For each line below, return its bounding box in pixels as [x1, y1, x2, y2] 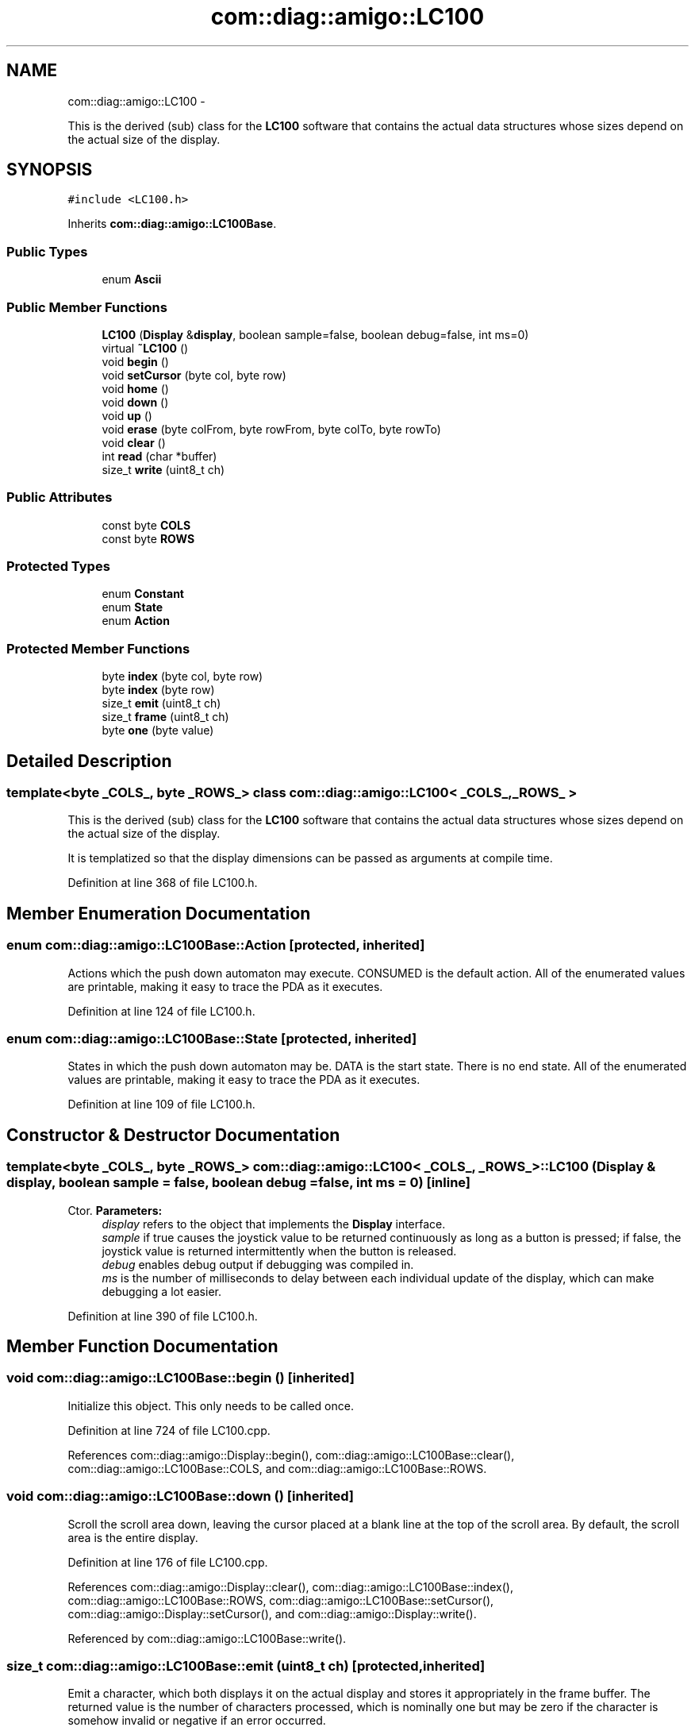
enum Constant [102, 587, 184, 601]
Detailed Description [6, 750, 172, 771]
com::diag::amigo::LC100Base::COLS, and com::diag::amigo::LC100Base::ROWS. [67, 1461, 487, 1475]
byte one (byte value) [102, 723, 214, 738]
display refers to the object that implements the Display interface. [102, 1216, 446, 1231]
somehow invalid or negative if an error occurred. [67, 1714, 326, 1728]
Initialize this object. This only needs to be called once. [67, 1398, 354, 1413]
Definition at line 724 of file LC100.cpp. [67, 1423, 271, 1437]
